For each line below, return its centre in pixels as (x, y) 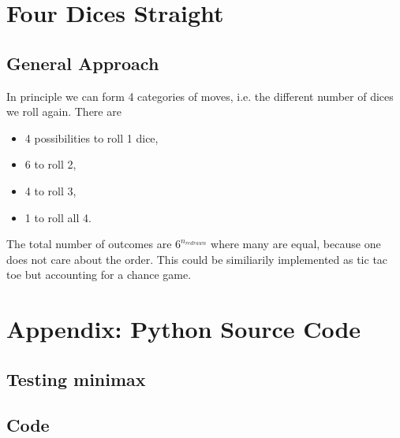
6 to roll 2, (50, 164)
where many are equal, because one (296, 244)
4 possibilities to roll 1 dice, (92, 137)
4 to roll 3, (50, 190)
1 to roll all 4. (58, 217)
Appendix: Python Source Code (184, 329)
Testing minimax (76, 379)
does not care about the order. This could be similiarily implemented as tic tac (197, 259)
